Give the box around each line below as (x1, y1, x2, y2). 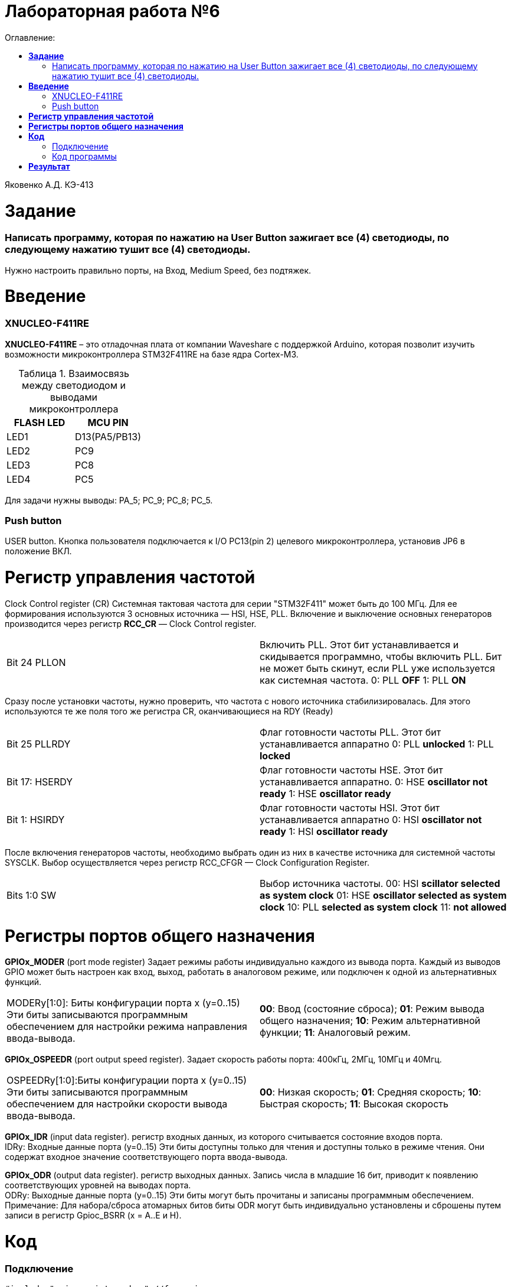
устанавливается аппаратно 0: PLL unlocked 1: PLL (260, 737, 494, 750)
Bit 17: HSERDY (6, 775, 73, 788)
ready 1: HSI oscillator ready (260, 825, 388, 837)
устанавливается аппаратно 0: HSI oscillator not (260, 813, 482, 825)
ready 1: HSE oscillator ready (260, 787, 391, 799)
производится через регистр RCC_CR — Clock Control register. (5, 618, 257, 629)
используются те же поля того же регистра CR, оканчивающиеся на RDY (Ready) (5, 706, 333, 716)
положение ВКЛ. (5, 546, 72, 557)
